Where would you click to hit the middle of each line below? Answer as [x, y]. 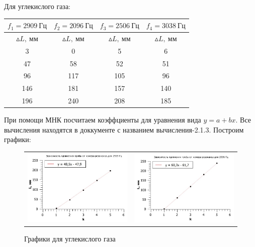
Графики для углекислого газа [70, 238]
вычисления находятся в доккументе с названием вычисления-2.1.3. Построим [124, 129]
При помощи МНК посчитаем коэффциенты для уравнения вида [103, 120]
